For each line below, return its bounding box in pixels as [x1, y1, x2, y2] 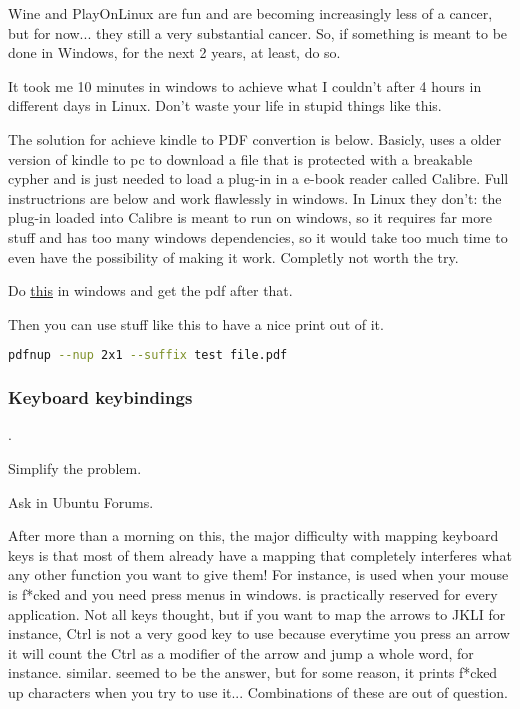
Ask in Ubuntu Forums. [8, 491, 154, 512]
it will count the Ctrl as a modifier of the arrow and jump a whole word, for [8, 642, 474, 663]
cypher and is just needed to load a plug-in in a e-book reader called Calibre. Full [8, 168, 509, 189]
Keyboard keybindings [8, 385, 193, 410]
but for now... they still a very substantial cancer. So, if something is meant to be [8, 22, 508, 43]
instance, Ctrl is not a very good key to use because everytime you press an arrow [8, 623, 510, 644]
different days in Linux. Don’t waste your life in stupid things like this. [8, 95, 442, 116]
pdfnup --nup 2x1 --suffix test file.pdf [8, 348, 288, 363]
